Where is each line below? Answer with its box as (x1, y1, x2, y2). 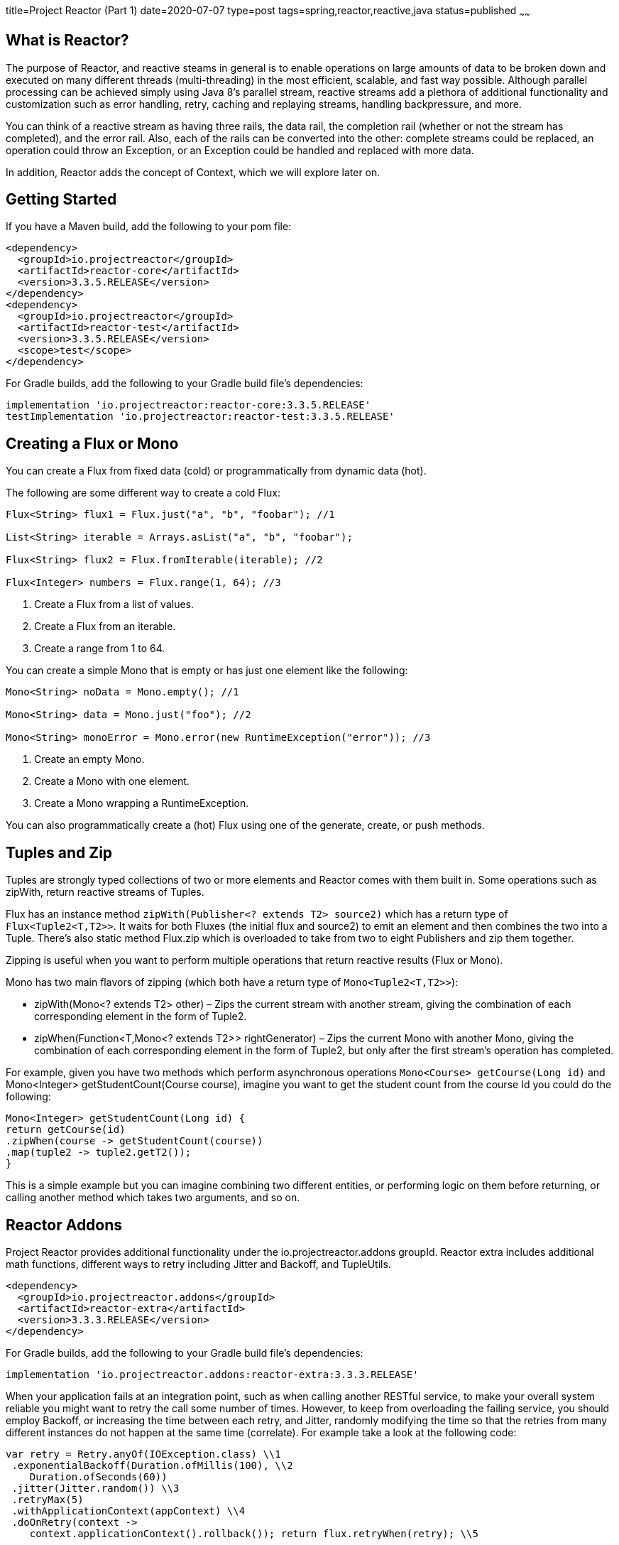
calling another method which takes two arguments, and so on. (6, 1191, 300, 1204)
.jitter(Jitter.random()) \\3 (11, 1482, 180, 1495)
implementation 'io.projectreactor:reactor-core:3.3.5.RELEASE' (6, 399, 371, 411)
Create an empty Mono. (34, 753, 145, 766)
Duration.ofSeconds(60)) (29, 1471, 168, 1483)
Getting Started (6, 190, 117, 209)
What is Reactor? (6, 31, 129, 50)
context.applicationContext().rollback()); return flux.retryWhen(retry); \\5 (29, 1528, 478, 1540)
